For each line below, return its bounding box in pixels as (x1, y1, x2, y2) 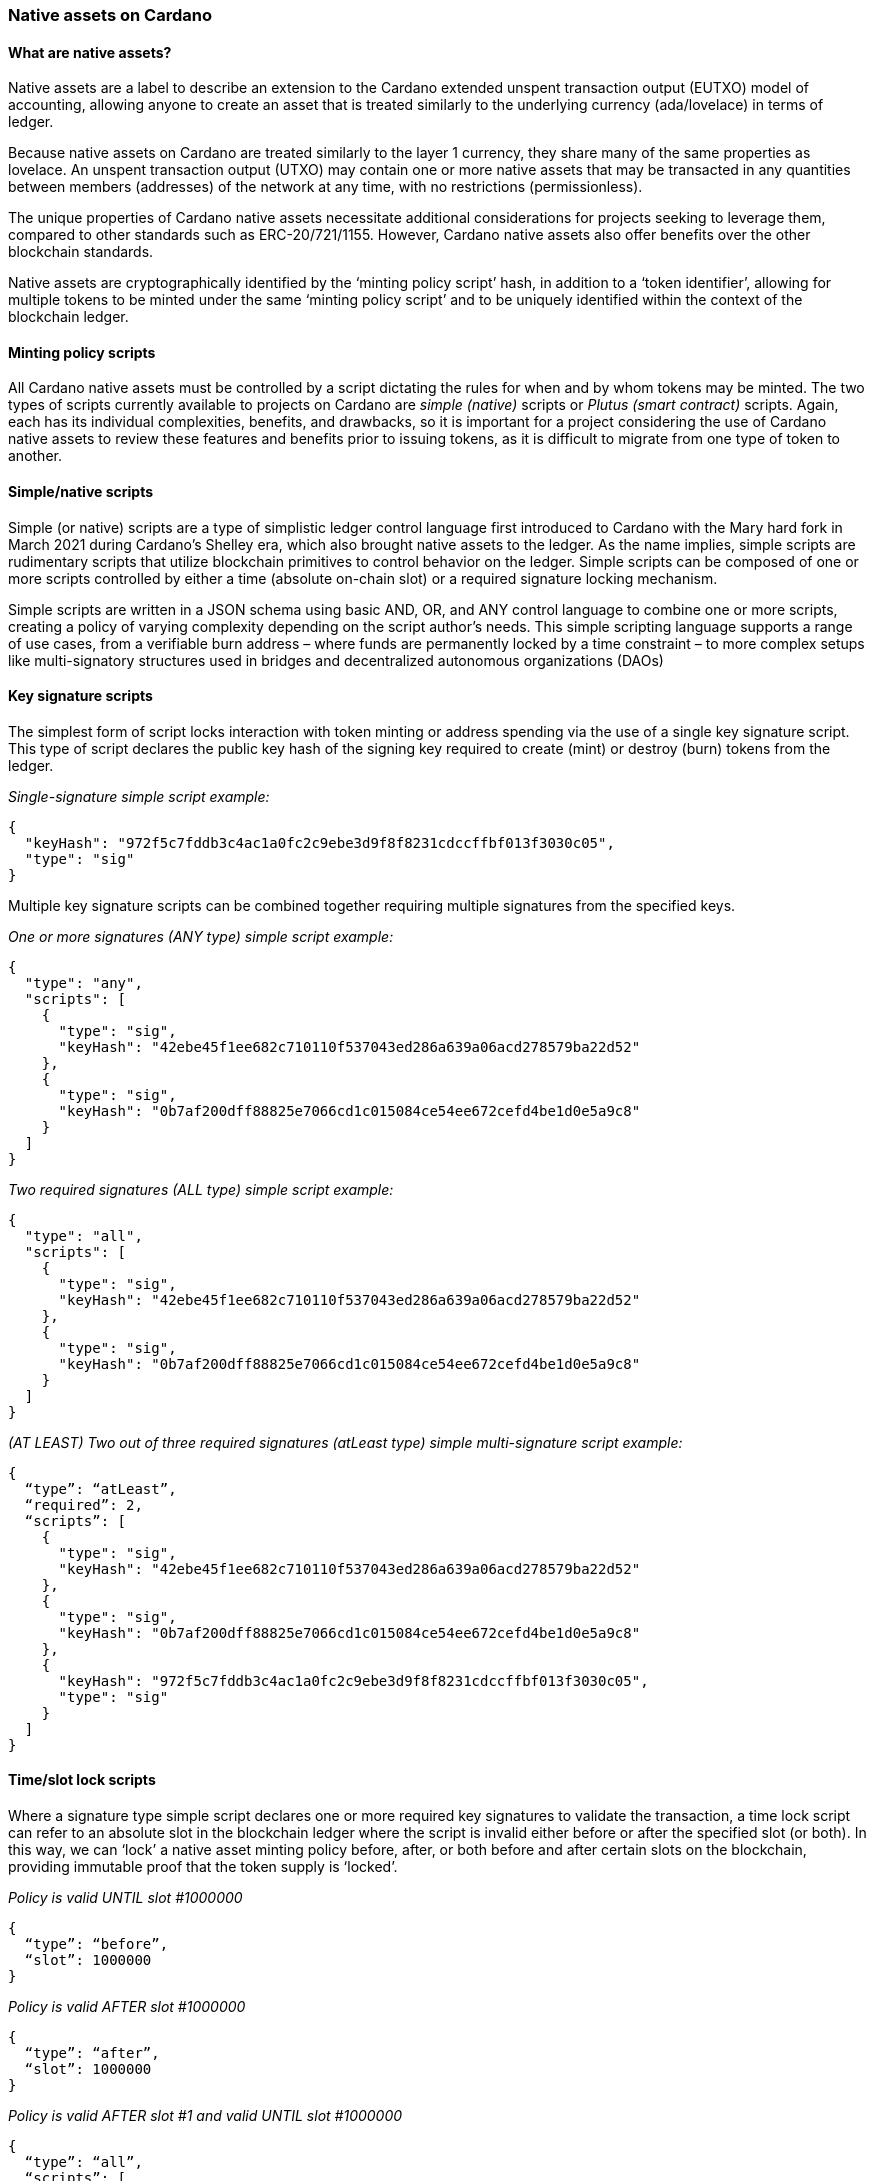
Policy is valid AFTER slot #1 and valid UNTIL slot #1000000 (8, 2107, 403, 2125)
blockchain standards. (8, 243, 154, 261)
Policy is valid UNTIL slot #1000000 (8, 1889, 243, 1907)
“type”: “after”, (24, 2045, 160, 2062)
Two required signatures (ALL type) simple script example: (8, 1180, 394, 1198)
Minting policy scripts (8, 343, 156, 361)
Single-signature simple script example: (8, 787, 270, 805)
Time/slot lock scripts (8, 1771, 156, 1789)
